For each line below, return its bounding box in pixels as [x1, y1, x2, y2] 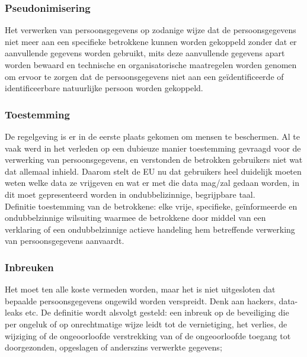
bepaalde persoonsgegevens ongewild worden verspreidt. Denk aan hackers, [5, 294, 276, 307]
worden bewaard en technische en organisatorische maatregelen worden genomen [5, 59, 297, 70]
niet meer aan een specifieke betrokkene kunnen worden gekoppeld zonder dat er [5, 35, 297, 47]
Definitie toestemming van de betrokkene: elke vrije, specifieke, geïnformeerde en [5, 200, 298, 212]
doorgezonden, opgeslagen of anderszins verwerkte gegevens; [5, 341, 222, 353]
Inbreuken [5, 259, 54, 274]
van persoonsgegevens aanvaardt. [5, 234, 124, 247]
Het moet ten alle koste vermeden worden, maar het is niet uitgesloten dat [5, 283, 276, 295]
